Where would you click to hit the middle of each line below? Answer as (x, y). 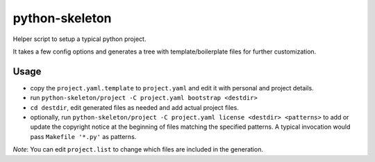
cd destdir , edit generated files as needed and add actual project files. (134, 107)
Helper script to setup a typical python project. (80, 39)
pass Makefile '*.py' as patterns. (83, 136)
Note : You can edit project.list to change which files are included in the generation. (138, 149)
